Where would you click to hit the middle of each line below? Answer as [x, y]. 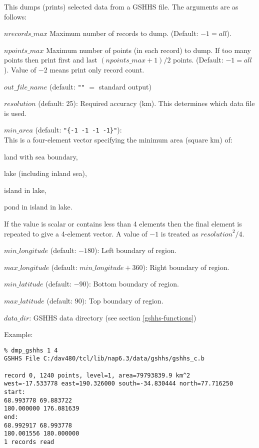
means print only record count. [97, 69]
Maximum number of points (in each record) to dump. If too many [148, 50]
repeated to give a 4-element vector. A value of [76, 233]
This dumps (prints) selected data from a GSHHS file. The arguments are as [121, 6]
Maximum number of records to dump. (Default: [124, 33]
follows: [15, 16]
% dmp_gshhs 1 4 [31, 350]
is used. [15, 113]
